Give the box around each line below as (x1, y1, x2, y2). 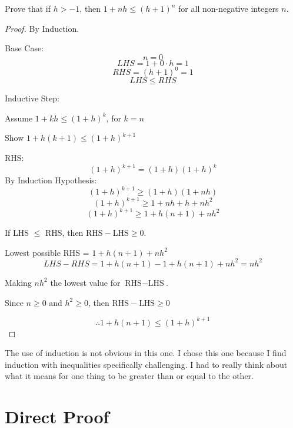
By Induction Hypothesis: (5, 174, 97, 186)
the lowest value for (50, 276, 121, 288)
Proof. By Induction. (5, 22, 79, 34)
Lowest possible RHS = (5, 246, 89, 258)
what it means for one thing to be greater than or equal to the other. (5, 370, 254, 382)
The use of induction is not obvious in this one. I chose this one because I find (5, 347, 287, 359)
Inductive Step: (5, 92, 59, 104)
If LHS (5, 226, 29, 239)
